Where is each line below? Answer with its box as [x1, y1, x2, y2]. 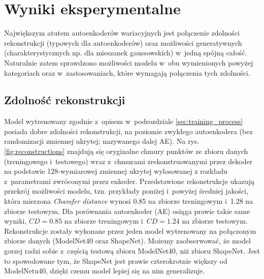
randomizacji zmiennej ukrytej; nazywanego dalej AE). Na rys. [4, 136, 200, 146]
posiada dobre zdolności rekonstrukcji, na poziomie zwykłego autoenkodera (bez [4, 126, 253, 136]
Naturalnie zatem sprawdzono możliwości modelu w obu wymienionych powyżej [4, 57, 253, 68]
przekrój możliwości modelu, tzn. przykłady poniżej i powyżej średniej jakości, [4, 185, 249, 196]
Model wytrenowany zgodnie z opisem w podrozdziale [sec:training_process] [4, 116, 243, 127]
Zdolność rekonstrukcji [4, 92, 125, 108]
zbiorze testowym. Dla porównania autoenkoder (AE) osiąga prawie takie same [4, 205, 250, 216]
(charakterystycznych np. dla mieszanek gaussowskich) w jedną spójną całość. [4, 47, 247, 58]
